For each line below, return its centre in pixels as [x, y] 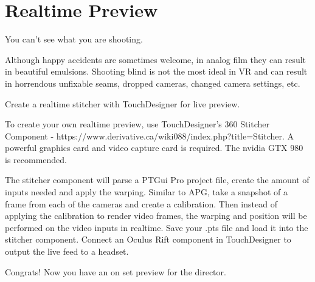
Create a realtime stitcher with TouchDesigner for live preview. [123, 103]
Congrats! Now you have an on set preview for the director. [116, 271]
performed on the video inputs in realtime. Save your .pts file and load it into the [157, 227]
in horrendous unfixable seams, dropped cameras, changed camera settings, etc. [153, 83]
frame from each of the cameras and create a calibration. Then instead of [141, 203]
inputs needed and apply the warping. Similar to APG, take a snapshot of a [146, 192]
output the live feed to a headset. [67, 251]
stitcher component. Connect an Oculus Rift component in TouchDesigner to [148, 239]
